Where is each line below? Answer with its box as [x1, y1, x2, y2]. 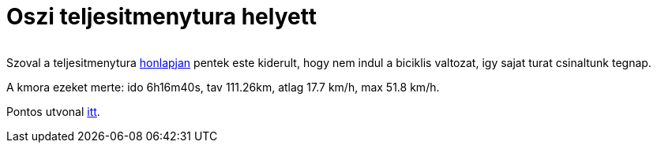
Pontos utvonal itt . [6, 104, 100, 118]
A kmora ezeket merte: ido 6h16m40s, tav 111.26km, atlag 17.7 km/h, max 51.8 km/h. [6, 80, 440, 94]
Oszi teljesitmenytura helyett [6, 3, 317, 30]
